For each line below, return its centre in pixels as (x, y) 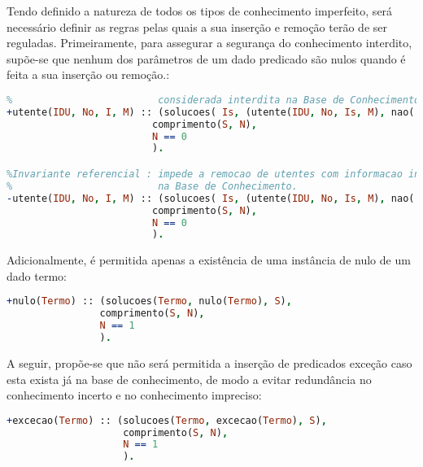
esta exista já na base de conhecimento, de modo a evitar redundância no (189, 379)
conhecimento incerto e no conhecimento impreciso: (134, 395)
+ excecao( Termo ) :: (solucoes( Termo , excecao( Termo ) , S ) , (167, 420)
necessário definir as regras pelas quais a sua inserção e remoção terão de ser (197, 26)
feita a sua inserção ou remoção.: (88, 74)
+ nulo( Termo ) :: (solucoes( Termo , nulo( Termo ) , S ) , (149, 301)
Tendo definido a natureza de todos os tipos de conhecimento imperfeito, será (200, 11)
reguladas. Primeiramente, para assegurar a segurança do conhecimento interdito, (209, 43)
